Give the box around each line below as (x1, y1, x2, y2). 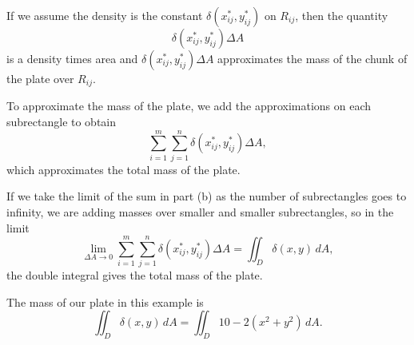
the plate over (6, 70, 74, 86)
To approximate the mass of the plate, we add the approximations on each (6, 97, 372, 114)
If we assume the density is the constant (6, 7, 203, 23)
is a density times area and (6, 50, 138, 66)
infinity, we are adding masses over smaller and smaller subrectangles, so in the (6, 203, 394, 220)
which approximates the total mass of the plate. (6, 161, 241, 177)
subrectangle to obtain (6, 113, 117, 130)
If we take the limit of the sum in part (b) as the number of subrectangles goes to (6, 188, 407, 204)
